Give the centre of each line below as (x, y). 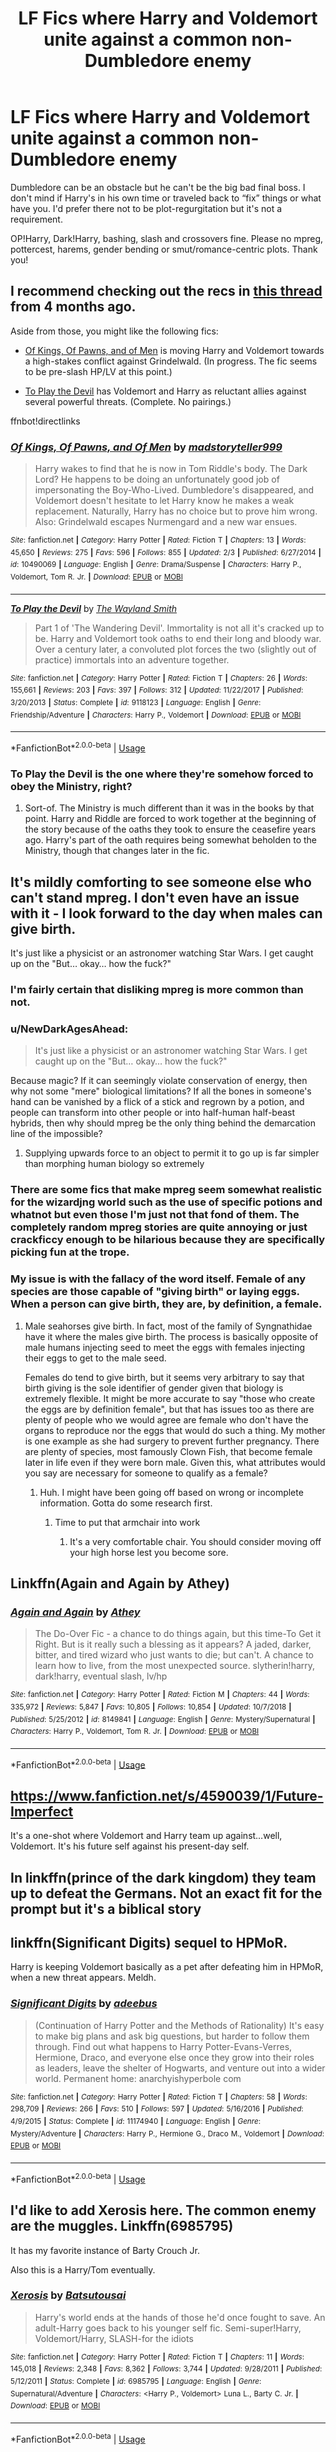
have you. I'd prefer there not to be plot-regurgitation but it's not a (146, 208)
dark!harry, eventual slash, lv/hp (101, 1676)
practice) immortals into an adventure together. (132, 659)
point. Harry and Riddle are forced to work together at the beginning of (170, 819)
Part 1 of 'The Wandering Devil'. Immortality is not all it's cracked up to (179, 628)
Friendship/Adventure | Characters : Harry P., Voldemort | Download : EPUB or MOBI (156, 715)
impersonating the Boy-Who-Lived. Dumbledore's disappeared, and (174, 490)
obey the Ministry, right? (71, 786)
